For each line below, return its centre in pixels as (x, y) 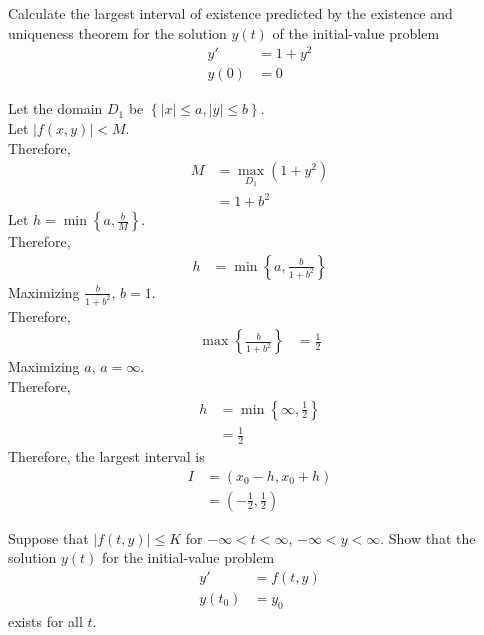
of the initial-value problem (356, 32)
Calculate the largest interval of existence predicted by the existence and (230, 13)
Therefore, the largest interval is (106, 456)
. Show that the (428, 537)
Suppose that (48, 537)
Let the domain (55, 108)
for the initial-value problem (188, 557)
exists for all (45, 620)
